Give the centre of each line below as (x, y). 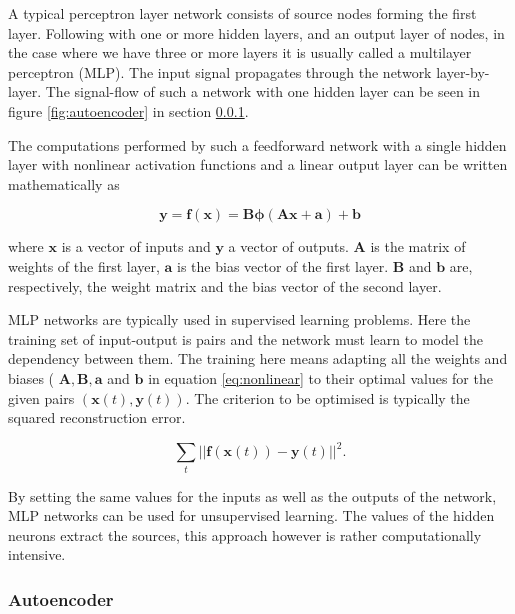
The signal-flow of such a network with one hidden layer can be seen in (263, 91)
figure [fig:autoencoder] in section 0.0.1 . (128, 110)
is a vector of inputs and (136, 246)
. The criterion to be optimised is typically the (327, 397)
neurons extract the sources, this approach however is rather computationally (245, 534)
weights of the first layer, (84, 265)
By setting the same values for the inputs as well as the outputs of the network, (252, 495)
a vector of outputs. (288, 246)
